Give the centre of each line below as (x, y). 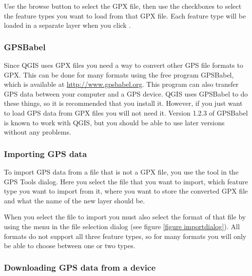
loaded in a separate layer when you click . (68, 25)
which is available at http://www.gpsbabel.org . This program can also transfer (121, 84)
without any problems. (38, 132)
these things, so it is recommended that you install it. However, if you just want (123, 103)
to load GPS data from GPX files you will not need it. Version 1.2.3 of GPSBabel (126, 112)
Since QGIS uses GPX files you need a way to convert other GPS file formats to (124, 65)
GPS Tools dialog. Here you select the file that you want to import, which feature (126, 181)
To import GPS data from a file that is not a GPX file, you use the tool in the (121, 171)
